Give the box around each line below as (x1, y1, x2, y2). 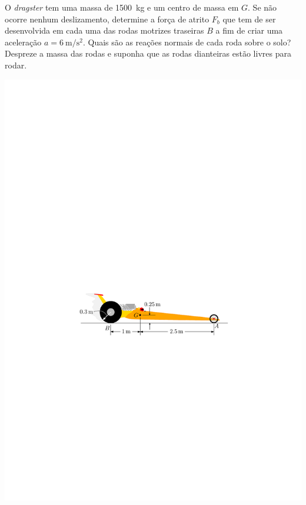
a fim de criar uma (215, 24, 283, 37)
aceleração (5, 35, 42, 48)
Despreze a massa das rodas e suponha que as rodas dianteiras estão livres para (5, 47, 291, 60)
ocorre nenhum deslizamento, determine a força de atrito (5, 12, 209, 25)
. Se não (248, 1, 277, 13)
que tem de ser (222, 12, 276, 25)
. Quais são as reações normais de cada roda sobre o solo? (82, 35, 291, 48)
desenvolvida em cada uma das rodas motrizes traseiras (5, 24, 204, 37)
